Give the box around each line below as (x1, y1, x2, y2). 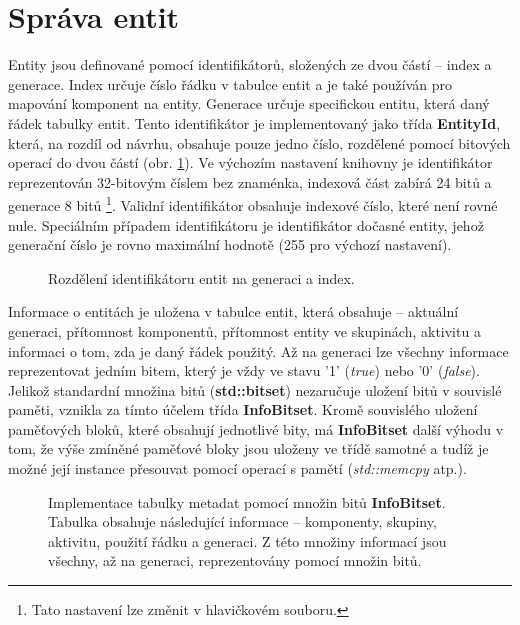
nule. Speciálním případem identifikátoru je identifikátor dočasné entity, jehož (8, 214, 484, 235)
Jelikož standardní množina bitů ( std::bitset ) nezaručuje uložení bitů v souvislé (8, 379, 502, 400)
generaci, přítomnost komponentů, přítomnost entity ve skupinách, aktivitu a (8, 320, 481, 341)
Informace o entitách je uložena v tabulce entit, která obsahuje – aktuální (8, 301, 459, 322)
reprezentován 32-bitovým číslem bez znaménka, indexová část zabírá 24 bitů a (8, 171, 492, 192)
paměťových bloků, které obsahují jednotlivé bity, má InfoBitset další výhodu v (8, 418, 504, 439)
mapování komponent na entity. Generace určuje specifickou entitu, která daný (8, 93, 490, 114)
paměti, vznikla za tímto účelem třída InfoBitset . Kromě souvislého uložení (8, 399, 478, 420)
